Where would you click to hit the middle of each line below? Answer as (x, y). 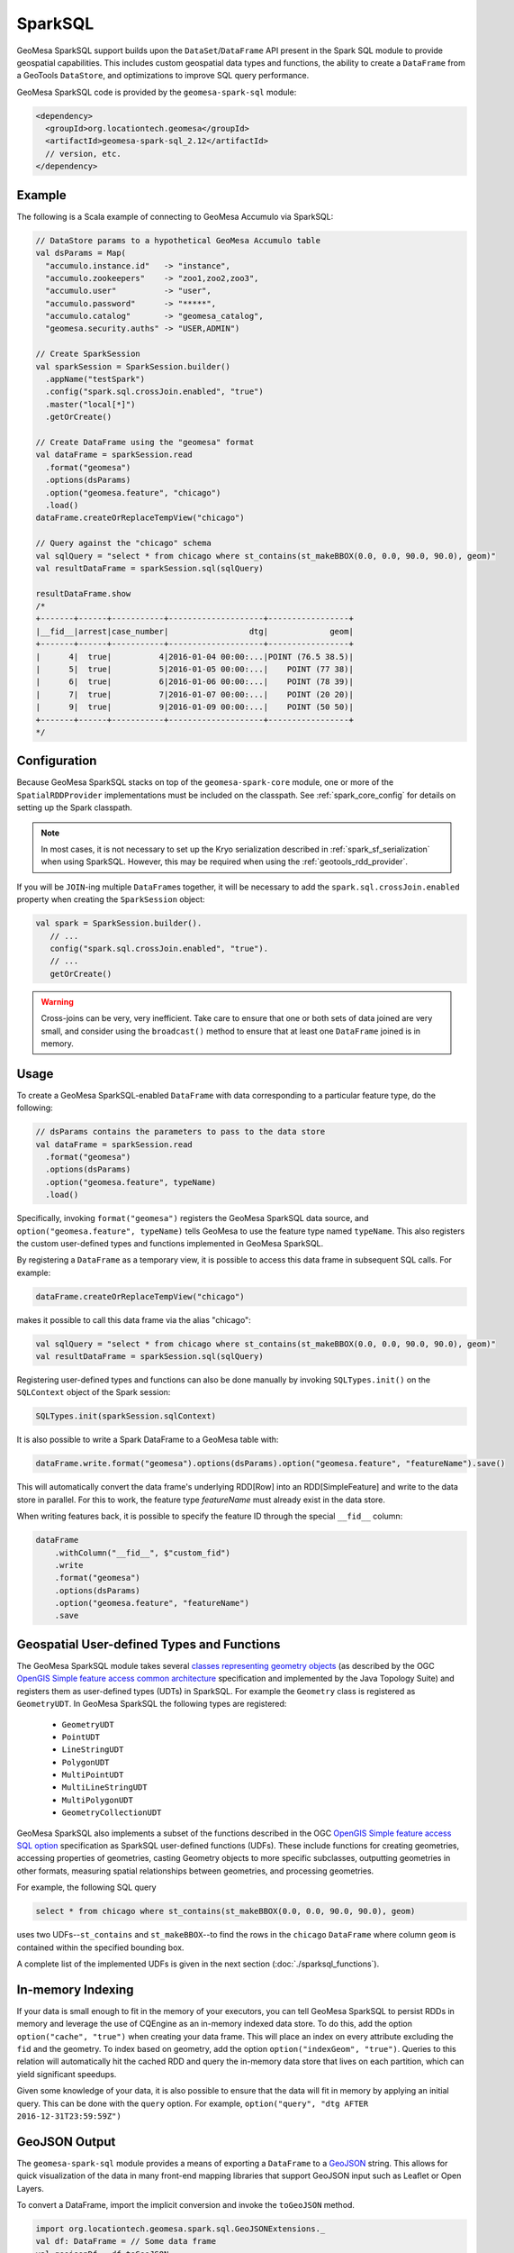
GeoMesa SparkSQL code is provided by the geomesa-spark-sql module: (157, 92)
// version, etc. (83, 154)
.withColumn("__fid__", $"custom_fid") (143, 1553)
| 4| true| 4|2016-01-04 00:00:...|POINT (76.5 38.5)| (195, 657)
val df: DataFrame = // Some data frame (126, 2241)
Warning (57, 1001)
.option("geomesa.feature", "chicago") (133, 493)
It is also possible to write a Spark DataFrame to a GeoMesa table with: (148, 1440)
